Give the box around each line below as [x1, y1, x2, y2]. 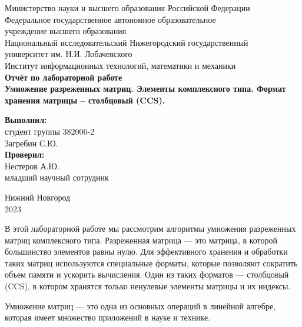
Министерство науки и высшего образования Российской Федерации [5, 2, 250, 14]
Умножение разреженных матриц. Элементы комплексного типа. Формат [5, 82, 286, 95]
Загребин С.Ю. [5, 136, 58, 149]
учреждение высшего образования [5, 25, 127, 37]
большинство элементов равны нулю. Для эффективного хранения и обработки [5, 245, 288, 258]
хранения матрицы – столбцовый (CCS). [5, 94, 165, 106]
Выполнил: [5, 114, 47, 126]
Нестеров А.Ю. [5, 159, 59, 172]
